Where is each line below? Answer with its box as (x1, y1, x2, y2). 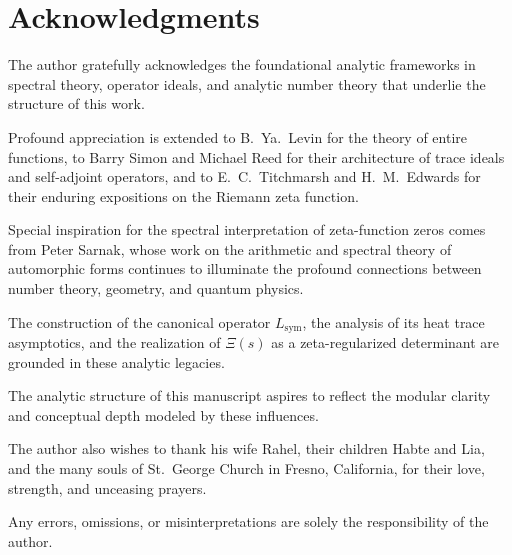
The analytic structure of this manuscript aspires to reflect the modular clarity (8, 385, 491, 406)
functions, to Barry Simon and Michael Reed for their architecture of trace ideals (8, 146, 505, 167)
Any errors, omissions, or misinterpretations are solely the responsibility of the (8, 511, 489, 532)
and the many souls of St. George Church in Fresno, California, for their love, (8, 458, 485, 479)
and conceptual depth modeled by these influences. (8, 404, 319, 425)
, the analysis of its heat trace (302, 311, 485, 332)
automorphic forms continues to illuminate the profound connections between (8, 258, 482, 279)
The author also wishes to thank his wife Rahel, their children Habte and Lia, (8, 438, 485, 459)
